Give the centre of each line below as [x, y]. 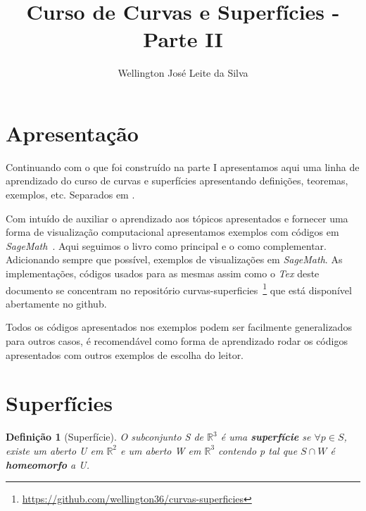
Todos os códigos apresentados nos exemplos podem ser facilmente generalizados [179, 327]
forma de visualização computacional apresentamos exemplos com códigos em [172, 232]
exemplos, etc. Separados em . [70, 195]
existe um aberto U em [55, 450]
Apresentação [72, 133]
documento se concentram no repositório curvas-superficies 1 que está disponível [179, 289]
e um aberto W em [161, 450]
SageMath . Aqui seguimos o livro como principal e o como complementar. [166, 245]
